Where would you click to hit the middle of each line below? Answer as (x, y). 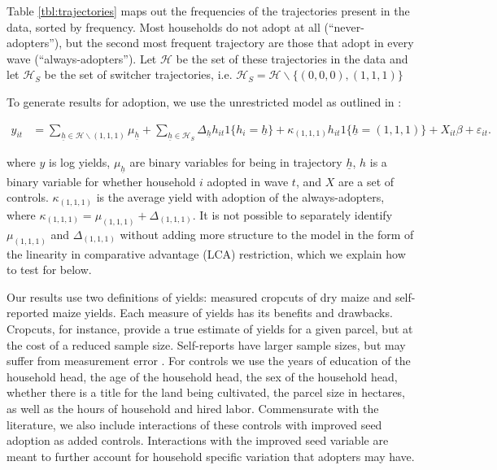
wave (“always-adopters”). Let (82, 58)
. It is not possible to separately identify (292, 214)
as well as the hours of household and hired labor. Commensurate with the (193, 408)
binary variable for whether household (101, 181)
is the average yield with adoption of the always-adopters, (240, 197)
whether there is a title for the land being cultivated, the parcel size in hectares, (206, 392)
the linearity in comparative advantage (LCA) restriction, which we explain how (206, 253)
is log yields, (80, 162)
